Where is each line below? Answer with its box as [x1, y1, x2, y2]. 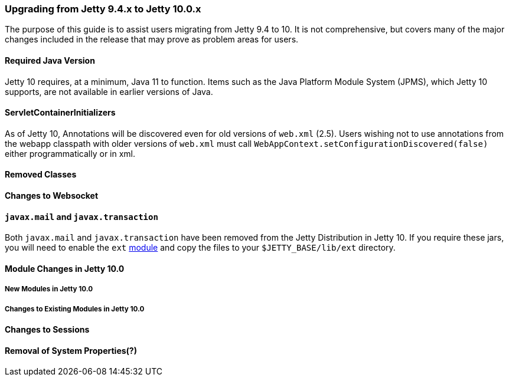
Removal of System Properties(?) [5, 345, 137, 356]
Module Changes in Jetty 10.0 [5, 263, 125, 274]
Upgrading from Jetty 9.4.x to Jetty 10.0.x [5, 3, 201, 15]
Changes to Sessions [5, 324, 90, 335]
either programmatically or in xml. [5, 148, 136, 159]
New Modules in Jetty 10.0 [5, 285, 93, 294]
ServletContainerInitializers [5, 107, 116, 118]
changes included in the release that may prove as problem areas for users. [5, 34, 299, 45]
